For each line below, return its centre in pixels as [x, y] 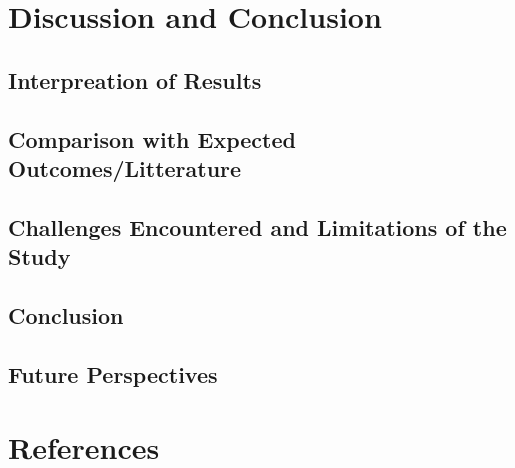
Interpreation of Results [135, 79]
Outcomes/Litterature [125, 167]
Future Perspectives [113, 373]
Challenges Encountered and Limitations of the [257, 226]
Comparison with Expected [152, 138]
